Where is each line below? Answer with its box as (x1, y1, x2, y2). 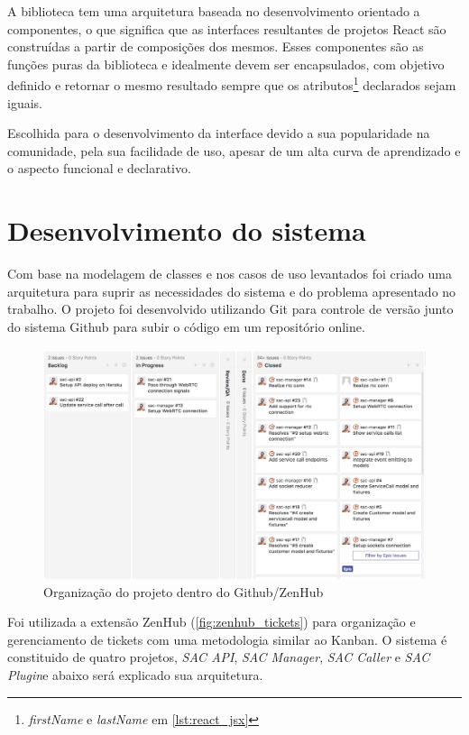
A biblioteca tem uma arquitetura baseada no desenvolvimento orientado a (7, 2, 420, 20)
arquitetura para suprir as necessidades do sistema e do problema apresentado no (7, 281, 456, 300)
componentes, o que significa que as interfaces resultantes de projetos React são (7, 19, 446, 38)
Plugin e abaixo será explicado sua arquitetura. (7, 665, 263, 684)
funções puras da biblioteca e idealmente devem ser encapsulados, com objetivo (7, 54, 445, 73)
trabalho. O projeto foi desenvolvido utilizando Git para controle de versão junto (7, 299, 454, 318)
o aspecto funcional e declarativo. (7, 159, 191, 178)
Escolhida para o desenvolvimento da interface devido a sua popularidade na (7, 124, 430, 142)
